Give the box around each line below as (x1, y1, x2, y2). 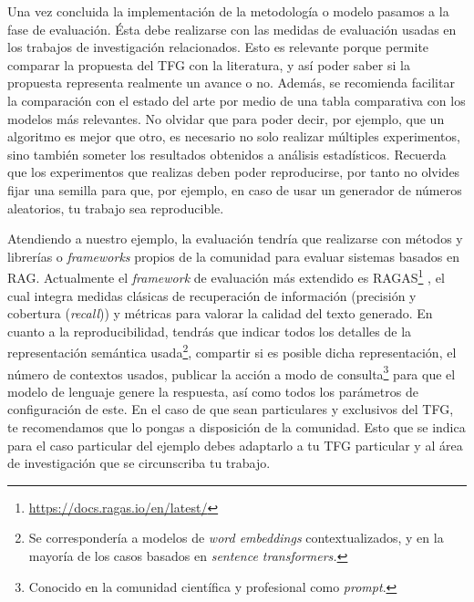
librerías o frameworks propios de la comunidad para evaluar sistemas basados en (7, 246, 460, 265)
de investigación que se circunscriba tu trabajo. (7, 453, 271, 472)
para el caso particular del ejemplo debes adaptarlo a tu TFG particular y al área (7, 435, 463, 454)
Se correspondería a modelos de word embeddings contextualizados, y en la (28, 528, 444, 547)
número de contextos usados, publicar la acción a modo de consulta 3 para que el (7, 361, 456, 383)
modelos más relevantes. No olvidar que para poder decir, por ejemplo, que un (7, 109, 445, 128)
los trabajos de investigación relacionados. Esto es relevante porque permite (7, 37, 429, 57)
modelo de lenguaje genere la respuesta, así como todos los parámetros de (7, 381, 418, 400)
